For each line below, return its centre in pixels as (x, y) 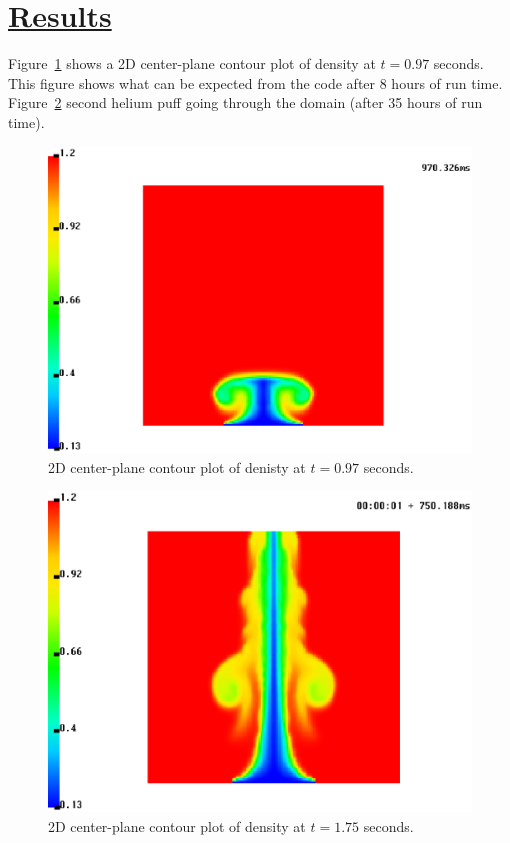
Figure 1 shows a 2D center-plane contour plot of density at (192, 63)
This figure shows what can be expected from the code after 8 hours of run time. (255, 82)
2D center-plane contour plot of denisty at (177, 466)
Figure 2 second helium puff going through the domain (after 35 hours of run (245, 102)
